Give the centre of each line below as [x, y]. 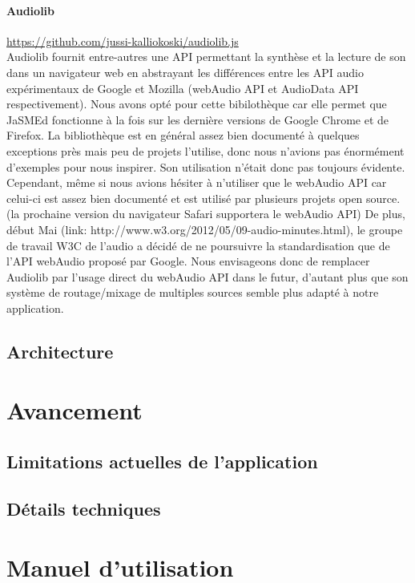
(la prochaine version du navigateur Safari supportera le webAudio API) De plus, [206, 214]
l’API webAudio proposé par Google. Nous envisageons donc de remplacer [188, 261]
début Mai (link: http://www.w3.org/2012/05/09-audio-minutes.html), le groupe [205, 229]
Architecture [60, 351]
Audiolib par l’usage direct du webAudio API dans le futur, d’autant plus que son [207, 276]
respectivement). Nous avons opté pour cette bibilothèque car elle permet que [197, 104]
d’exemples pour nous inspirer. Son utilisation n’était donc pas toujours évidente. [206, 166]
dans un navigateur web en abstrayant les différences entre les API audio [185, 72]
